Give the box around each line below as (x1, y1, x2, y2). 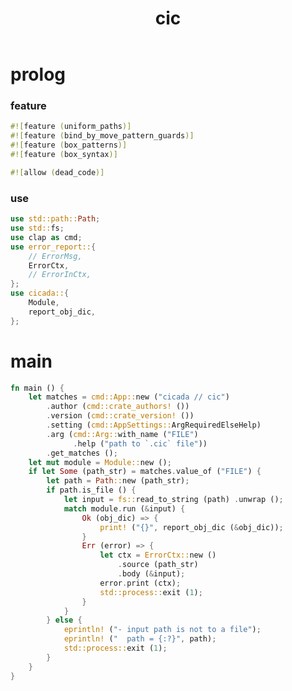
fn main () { (10, 383, 65, 393)
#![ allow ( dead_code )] (10, 167, 105, 177)
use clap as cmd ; (10, 232, 83, 242)
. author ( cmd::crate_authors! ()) (46, 402, 190, 412)
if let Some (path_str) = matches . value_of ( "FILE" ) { (28, 467, 262, 477)
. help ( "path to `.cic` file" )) (73, 438, 208, 449)
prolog (10, 63, 66, 86)
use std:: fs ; (10, 223, 65, 234)
